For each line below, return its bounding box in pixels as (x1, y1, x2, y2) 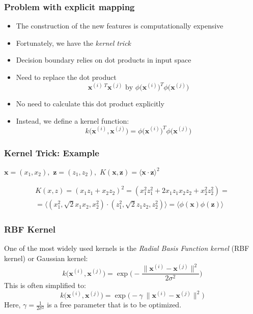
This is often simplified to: (4, 280, 86, 291)
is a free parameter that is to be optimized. (47, 299, 182, 310)
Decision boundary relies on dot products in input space (16, 54, 191, 65)
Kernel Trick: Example (4, 146, 99, 159)
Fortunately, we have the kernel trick (16, 37, 131, 48)
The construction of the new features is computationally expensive (16, 20, 223, 31)
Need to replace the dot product (16, 72, 117, 82)
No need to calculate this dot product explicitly (16, 98, 164, 109)
